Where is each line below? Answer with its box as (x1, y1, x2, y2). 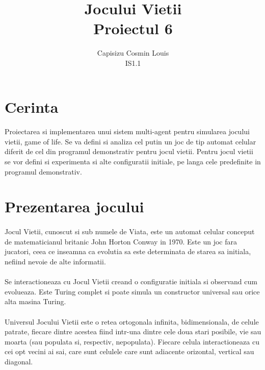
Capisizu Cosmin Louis (97, 47, 169, 58)
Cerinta (5, 96, 59, 117)
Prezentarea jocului (5, 196, 144, 217)
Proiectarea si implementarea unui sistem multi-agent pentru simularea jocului (5, 126, 250, 137)
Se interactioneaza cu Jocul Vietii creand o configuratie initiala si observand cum (5, 276, 257, 287)
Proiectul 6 (93, 18, 173, 39)
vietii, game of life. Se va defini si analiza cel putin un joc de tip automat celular (5, 136, 256, 146)
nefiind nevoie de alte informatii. (5, 256, 106, 266)
